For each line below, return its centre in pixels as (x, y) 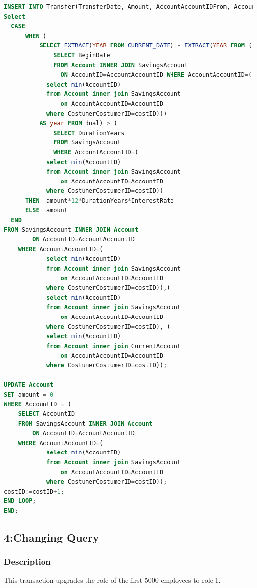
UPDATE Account (29, 385)
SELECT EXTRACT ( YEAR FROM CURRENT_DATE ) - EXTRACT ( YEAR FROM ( (146, 46)
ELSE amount (46, 210)
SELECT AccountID (46, 414)
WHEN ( (36, 36)
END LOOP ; (20, 501)
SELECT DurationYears (89, 133)
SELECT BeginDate (82, 55)
